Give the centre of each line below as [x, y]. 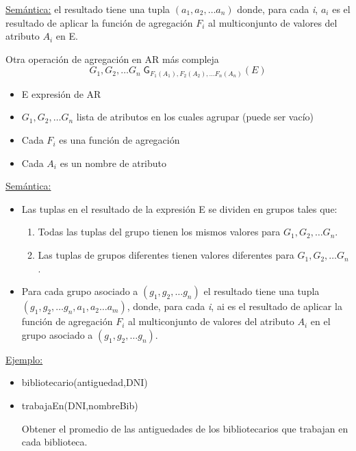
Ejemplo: [24, 359]
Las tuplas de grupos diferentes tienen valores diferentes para [166, 255]
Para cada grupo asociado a [80, 291]
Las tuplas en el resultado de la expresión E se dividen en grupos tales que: [179, 208]
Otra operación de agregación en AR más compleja [112, 59]
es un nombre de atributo [113, 163]
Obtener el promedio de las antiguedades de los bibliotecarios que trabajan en [185, 428]
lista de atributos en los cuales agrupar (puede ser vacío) [195, 117]
